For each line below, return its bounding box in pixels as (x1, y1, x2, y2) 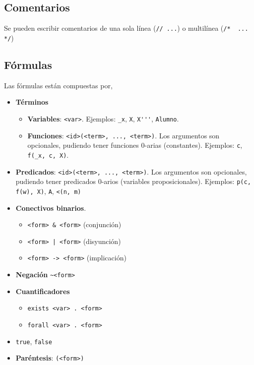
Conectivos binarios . (15, 202, 86, 213)
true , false (15, 336, 52, 346)
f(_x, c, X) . (27, 149, 69, 160)
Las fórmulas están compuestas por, (4, 80, 113, 90)
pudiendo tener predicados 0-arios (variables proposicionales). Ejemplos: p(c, (15, 176, 251, 186)
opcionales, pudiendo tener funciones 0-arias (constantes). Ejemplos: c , (27, 140, 243, 150)
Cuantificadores (15, 286, 70, 296)
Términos (15, 97, 49, 107)
